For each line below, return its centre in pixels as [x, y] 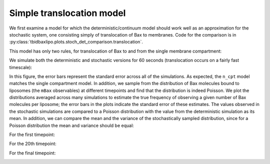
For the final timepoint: [32, 153]
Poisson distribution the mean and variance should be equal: [72, 125]
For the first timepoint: [32, 134]
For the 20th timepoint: [33, 144]
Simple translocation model [67, 13]
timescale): [21, 67]
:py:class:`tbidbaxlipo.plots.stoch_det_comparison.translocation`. [76, 42]
